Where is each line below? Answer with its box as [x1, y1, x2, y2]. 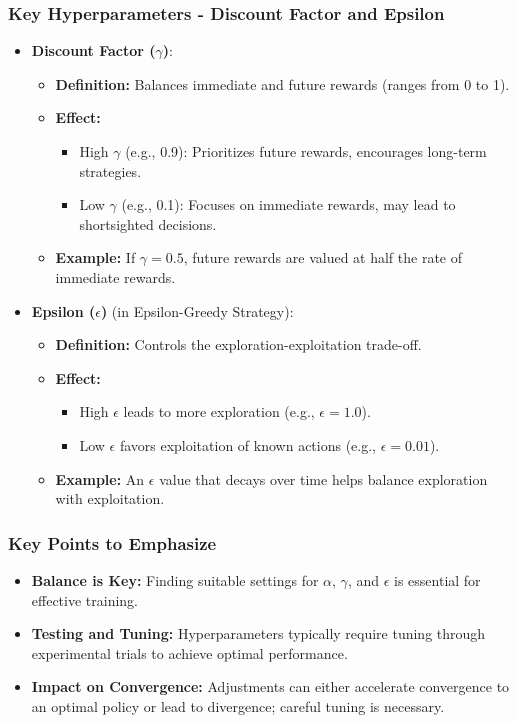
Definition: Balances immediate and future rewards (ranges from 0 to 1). [55, 73, 510, 94]
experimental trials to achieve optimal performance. [31, 642, 348, 663]
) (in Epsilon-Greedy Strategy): [100, 300, 294, 321]
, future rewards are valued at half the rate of [183, 247, 463, 268]
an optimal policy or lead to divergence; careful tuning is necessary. [31, 695, 445, 716]
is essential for [394, 569, 481, 590]
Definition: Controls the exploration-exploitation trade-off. [55, 334, 422, 355]
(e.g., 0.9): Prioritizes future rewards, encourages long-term [125, 141, 487, 161]
